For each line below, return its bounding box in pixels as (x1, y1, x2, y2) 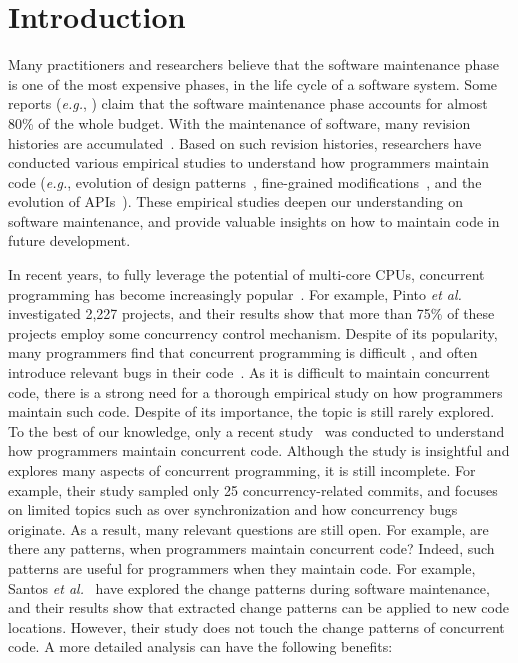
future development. (8, 230, 131, 251)
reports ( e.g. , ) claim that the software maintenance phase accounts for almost (8, 93, 488, 114)
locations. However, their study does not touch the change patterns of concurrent (8, 616, 505, 637)
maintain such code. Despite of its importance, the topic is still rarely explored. (8, 401, 495, 422)
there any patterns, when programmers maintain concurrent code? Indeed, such (8, 538, 495, 559)
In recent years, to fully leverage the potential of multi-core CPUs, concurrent (8, 264, 485, 285)
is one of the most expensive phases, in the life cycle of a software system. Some (8, 73, 498, 94)
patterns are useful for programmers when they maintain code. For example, (8, 557, 476, 578)
